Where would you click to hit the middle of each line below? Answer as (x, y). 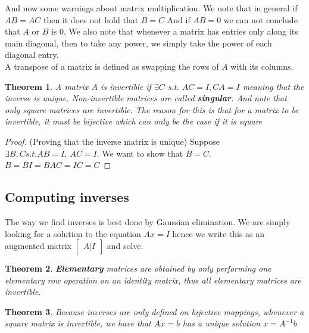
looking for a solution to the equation (73, 233)
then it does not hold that (91, 19)
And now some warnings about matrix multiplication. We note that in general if (151, 8)
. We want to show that (140, 153)
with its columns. (262, 66)
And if (179, 19)
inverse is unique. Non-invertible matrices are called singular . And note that (146, 98)
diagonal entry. (32, 55)
